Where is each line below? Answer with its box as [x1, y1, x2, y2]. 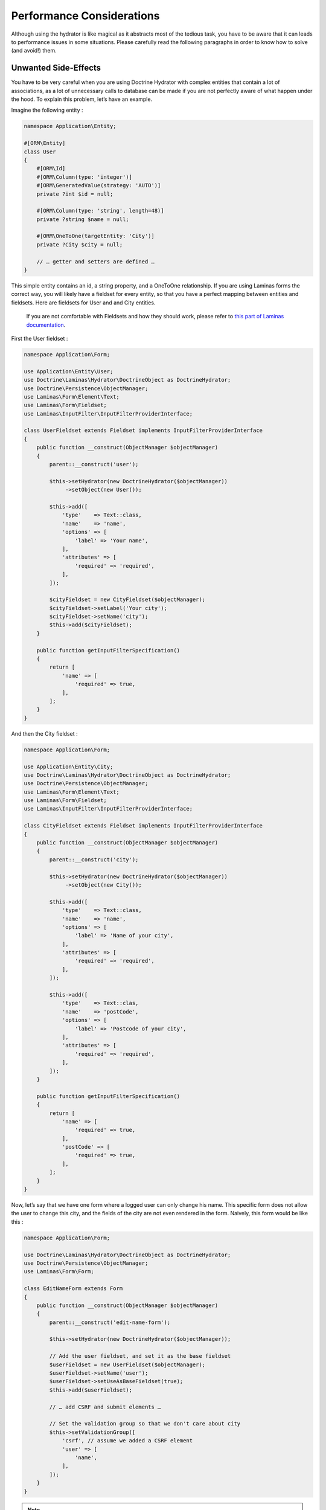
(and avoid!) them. [11, 47, 57, 54]
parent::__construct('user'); [49, 461, 139, 468]
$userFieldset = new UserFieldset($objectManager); [49, 1361, 206, 1368]
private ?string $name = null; [36, 216, 129, 223]
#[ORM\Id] [36, 165, 66, 172]
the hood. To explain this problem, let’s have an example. [11, 95, 153, 103]
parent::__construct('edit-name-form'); [49, 1319, 171, 1326]
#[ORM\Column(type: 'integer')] [36, 173, 133, 181]
